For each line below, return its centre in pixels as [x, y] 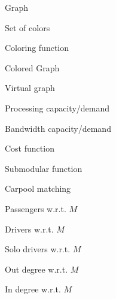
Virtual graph [30, 88]
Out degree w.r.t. [36, 269]
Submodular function [44, 168]
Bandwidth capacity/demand [58, 128]
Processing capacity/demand [57, 108]
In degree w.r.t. [33, 289]
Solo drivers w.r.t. [38, 249]
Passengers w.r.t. [36, 208]
